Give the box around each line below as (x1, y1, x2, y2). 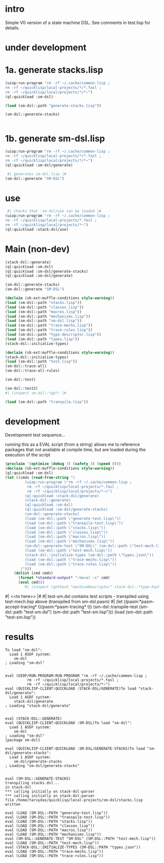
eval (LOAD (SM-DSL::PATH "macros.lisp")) (5, 827, 93, 833)
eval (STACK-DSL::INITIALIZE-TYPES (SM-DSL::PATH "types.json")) (5, 844, 141, 850)
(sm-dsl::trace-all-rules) (5, 369, 60, 373)
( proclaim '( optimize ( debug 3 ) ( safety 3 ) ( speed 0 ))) (5, 462, 121, 467)
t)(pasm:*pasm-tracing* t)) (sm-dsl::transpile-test (38, 604, 138, 610)
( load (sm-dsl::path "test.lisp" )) (5, 359, 78, 364)
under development (5, 42, 87, 53)
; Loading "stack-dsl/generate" (5, 703, 71, 708)
